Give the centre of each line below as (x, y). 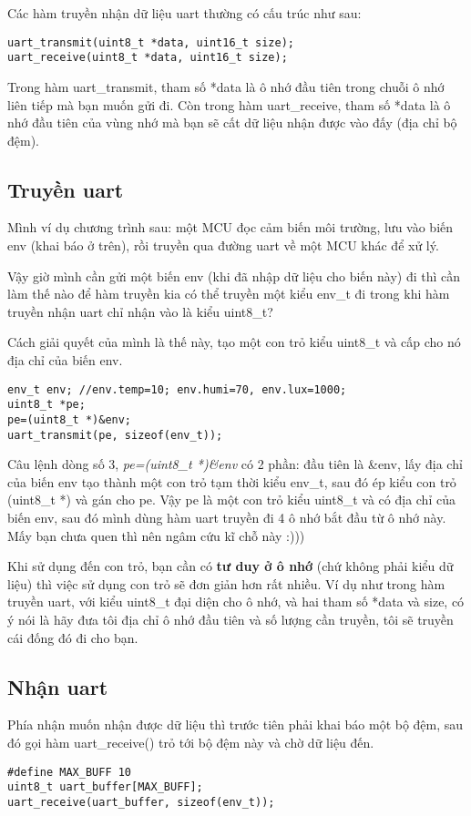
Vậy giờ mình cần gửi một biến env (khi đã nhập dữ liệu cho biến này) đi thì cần (234, 275)
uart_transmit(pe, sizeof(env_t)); (115, 435)
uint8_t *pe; (46, 405)
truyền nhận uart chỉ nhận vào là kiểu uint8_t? (140, 311)
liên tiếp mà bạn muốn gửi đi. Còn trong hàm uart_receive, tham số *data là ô (229, 104)
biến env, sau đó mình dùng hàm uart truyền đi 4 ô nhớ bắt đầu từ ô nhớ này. (227, 518)
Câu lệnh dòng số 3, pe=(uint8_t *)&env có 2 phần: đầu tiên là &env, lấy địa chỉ (235, 464)
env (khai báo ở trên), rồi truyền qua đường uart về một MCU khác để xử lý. (223, 245)
